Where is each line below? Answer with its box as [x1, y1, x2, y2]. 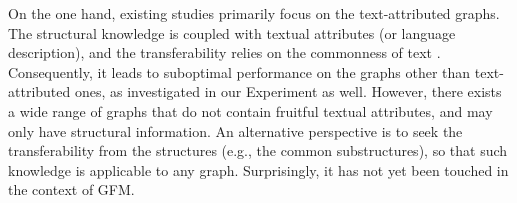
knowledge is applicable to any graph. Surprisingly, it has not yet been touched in [8, 159, 509, 180]
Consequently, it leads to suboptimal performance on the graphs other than [8, 61, 471, 82]
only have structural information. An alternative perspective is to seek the [8, 120, 463, 141]
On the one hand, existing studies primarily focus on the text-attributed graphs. [8, 3, 500, 23]
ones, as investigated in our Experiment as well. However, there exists [74, 81, 502, 102]
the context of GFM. [8, 179, 135, 200]
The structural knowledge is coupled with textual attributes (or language [8, 22, 456, 43]
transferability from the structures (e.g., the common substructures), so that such [8, 140, 508, 161]
